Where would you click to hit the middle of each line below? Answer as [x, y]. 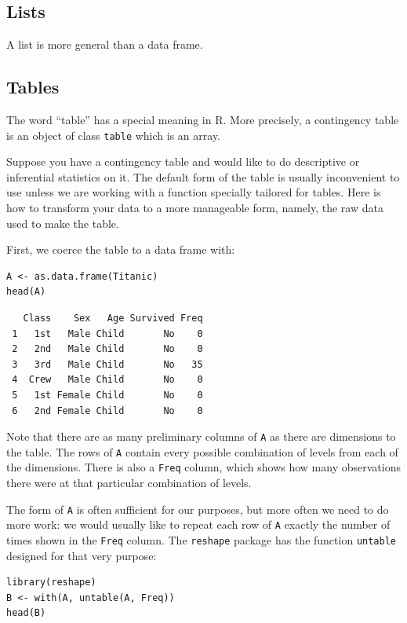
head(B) [26, 613]
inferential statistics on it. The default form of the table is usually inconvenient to [203, 176]
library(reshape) [51, 583]
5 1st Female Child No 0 [107, 395]
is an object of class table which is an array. [114, 135]
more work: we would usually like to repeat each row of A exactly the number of [198, 524]
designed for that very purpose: [82, 555]
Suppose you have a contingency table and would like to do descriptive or [183, 161]
